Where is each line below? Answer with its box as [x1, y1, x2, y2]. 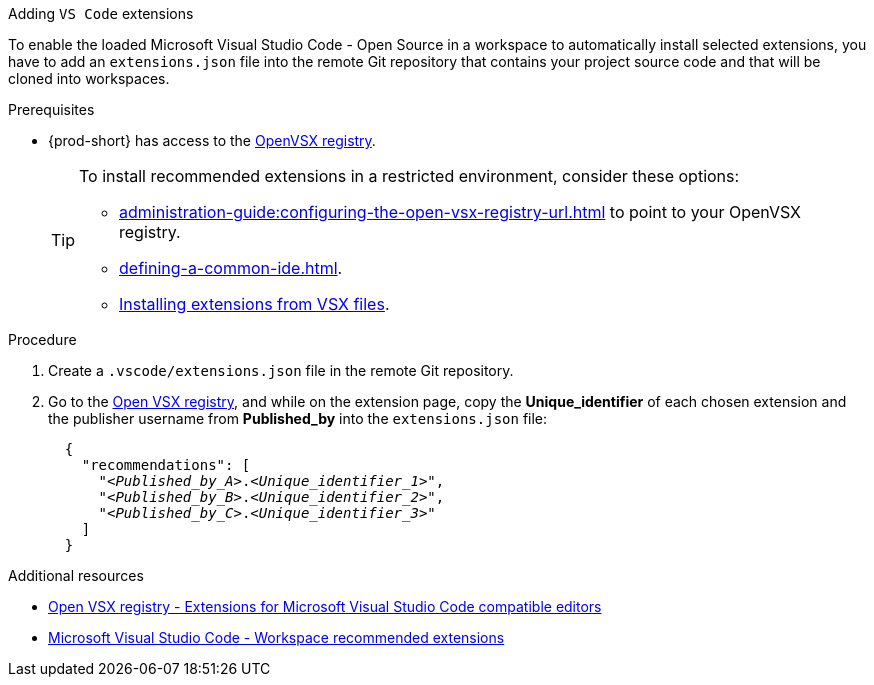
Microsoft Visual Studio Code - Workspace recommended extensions [48, 629, 505, 646]
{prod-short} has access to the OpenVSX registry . [48, 132, 376, 149]
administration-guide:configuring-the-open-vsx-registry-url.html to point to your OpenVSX [119, 202, 801, 222]
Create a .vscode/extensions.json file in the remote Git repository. [48, 362, 514, 379]
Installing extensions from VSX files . [119, 294, 390, 314]
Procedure [8, 331, 77, 348]
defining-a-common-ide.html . [119, 258, 343, 278]
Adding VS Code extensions [8, 5, 194, 22]
